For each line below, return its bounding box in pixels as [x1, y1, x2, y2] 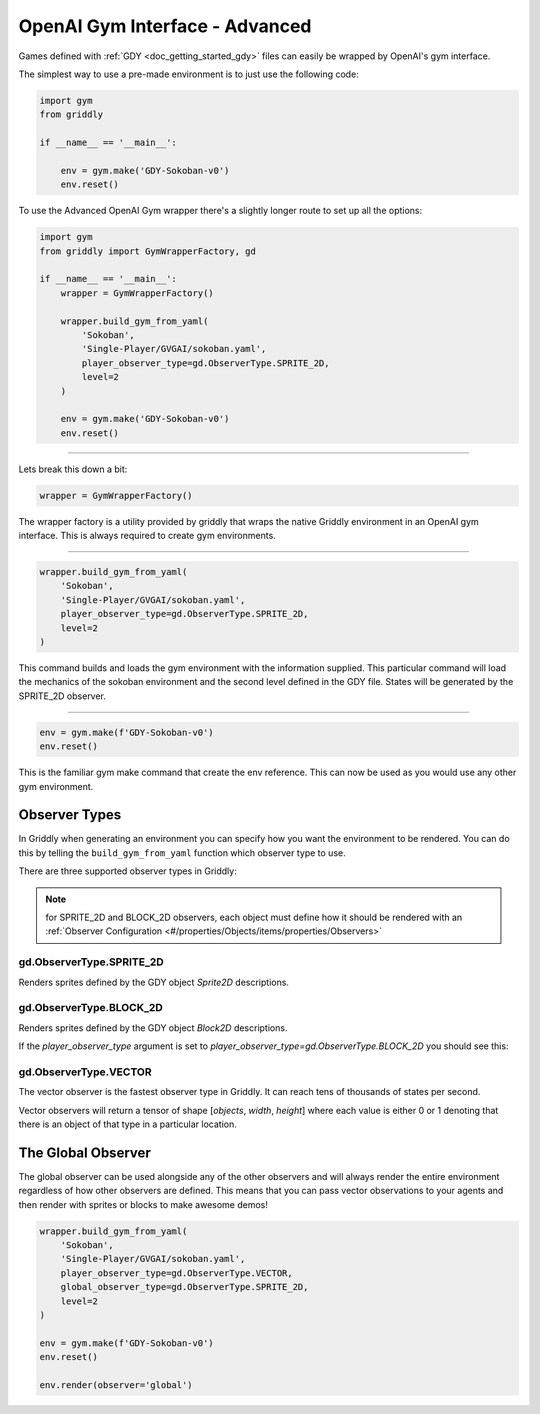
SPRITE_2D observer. [18, 690, 107, 702]
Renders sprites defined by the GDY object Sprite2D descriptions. [18, 976, 290, 988]
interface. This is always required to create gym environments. [18, 530, 277, 542]
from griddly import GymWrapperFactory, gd [39, 245, 257, 257]
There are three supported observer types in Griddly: [18, 865, 237, 877]
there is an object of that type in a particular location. [18, 1118, 237, 1130]
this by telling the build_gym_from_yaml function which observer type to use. [18, 846, 346, 859]
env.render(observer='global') [39, 1379, 194, 1390]
